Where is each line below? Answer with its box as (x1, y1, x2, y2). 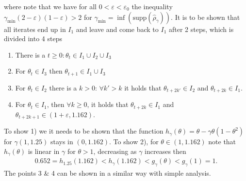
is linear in (28, 146, 60, 156)
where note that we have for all (4, 1, 97, 11)
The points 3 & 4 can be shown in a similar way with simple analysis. (4, 168, 211, 178)
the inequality (131, 1, 173, 11)
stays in (50, 136, 73, 147)
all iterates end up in (4, 24, 66, 34)
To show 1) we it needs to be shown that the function (4, 126, 164, 136)
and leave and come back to (76, 24, 159, 34)
